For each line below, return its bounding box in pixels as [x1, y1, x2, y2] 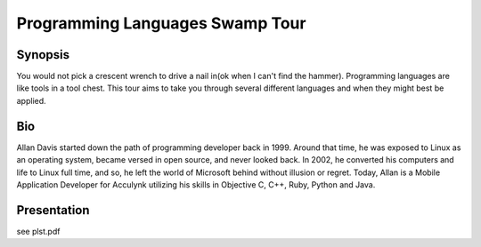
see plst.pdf [16, 226, 61, 236]
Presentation [16, 203, 90, 218]
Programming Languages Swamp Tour [16, 13, 306, 33]
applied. [16, 95, 46, 106]
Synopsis [16, 47, 70, 62]
